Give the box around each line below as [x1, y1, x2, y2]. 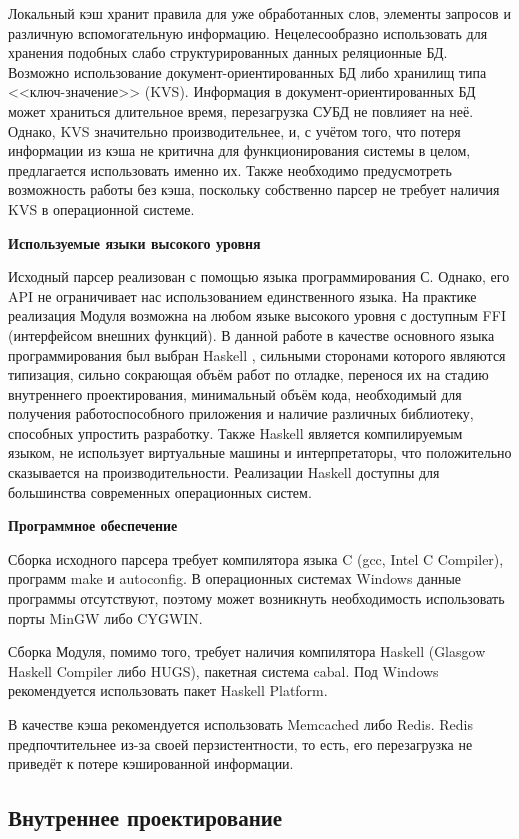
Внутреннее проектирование [8, 802, 283, 833]
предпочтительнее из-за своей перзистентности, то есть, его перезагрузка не [8, 733, 473, 754]
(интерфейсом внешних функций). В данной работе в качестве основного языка [8, 324, 495, 345]
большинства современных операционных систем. [8, 481, 312, 502]
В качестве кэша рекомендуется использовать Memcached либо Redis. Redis [8, 714, 473, 734]
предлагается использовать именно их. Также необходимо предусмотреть [8, 159, 452, 180]
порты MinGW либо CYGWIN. [8, 607, 203, 628]
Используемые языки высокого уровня [8, 232, 261, 253]
